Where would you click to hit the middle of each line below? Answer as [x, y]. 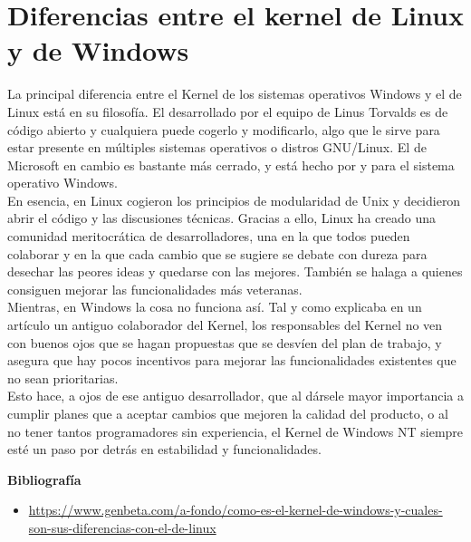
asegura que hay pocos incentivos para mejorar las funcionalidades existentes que [232, 360]
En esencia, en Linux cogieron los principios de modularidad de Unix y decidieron [234, 200]
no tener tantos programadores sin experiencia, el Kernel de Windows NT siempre [235, 431]
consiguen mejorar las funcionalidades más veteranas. [155, 289]
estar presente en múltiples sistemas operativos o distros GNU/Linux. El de [217, 147]
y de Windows [98, 50]
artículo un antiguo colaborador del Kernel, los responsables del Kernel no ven [225, 325]
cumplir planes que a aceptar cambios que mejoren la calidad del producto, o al [228, 413]
